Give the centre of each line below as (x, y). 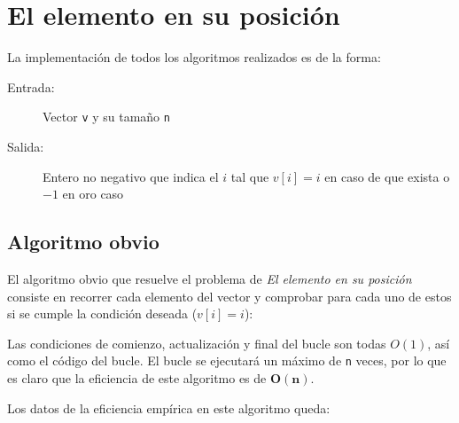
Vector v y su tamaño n (106, 117)
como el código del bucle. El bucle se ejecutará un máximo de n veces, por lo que (227, 360)
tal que (250, 176)
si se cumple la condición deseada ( (102, 313)
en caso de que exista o (387, 176)
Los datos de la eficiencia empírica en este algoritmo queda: (169, 407)
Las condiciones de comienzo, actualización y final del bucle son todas (197, 343)
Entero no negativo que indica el (131, 176)
